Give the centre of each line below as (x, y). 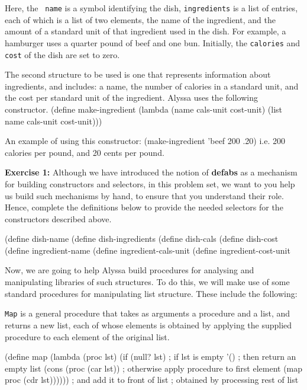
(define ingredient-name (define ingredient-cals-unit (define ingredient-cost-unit (148, 250)
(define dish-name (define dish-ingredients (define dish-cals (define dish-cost (142, 239)
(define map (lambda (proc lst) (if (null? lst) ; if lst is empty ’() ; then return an (151, 357)
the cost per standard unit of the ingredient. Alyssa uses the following (131, 97)
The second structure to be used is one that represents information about (138, 74)
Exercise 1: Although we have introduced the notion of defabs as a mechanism (151, 172)
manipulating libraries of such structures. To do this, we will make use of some (147, 282)
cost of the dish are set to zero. (62, 54)
